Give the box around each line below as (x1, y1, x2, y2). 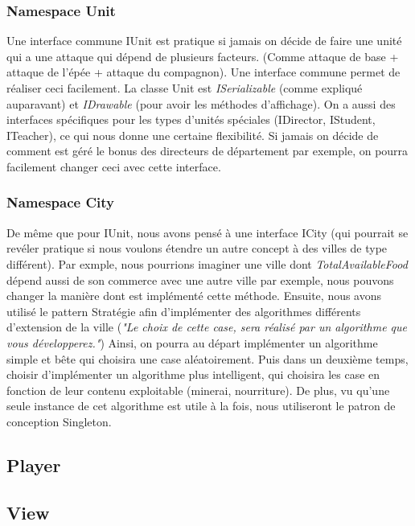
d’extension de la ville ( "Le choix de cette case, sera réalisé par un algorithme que (6, 318, 407, 335)
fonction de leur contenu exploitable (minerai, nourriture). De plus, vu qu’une (6, 381, 390, 398)
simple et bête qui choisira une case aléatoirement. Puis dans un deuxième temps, (6, 350, 409, 367)
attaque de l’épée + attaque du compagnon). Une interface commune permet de (6, 64, 401, 80)
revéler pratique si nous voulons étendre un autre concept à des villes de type (6, 240, 388, 257)
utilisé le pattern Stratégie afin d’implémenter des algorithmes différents (6, 302, 361, 319)
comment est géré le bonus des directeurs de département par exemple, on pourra (6, 142, 409, 159)
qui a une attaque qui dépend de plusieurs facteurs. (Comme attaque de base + (6, 47, 399, 64)
